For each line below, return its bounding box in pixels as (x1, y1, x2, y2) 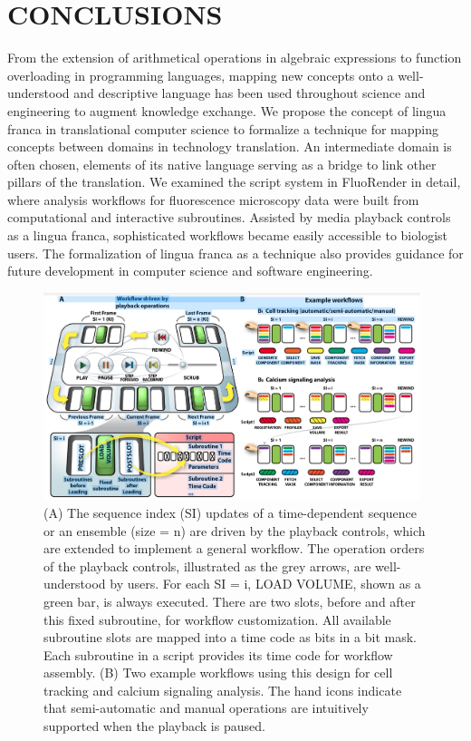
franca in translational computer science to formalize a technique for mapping (7, 119, 438, 138)
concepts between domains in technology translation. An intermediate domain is (7, 137, 452, 156)
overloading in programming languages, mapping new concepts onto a (7, 65, 394, 84)
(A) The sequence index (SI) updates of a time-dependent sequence (43, 502, 418, 522)
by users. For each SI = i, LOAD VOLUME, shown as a (110, 574, 421, 593)
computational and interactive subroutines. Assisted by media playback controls (7, 208, 451, 227)
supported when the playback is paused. (43, 717, 265, 736)
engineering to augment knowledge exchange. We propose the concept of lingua (7, 101, 447, 120)
